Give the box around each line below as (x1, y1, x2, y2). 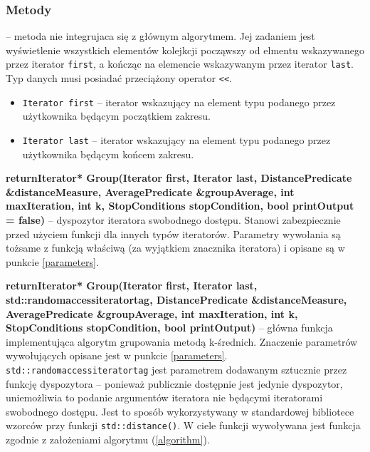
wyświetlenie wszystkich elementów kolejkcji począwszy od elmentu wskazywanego (6, 42, 364, 57)
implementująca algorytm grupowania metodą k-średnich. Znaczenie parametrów (6, 334, 358, 349)
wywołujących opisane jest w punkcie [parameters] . (6, 348, 228, 363)
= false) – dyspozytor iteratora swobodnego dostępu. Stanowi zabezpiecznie (6, 212, 341, 227)
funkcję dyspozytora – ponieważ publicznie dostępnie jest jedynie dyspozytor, (6, 376, 343, 391)
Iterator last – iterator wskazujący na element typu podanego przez (22, 132, 331, 147)
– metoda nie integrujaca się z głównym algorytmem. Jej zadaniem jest (6, 29, 315, 43)
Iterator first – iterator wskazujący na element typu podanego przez (22, 94, 336, 109)
